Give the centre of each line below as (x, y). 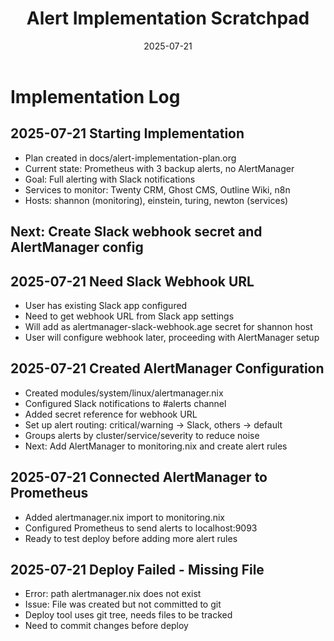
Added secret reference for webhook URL (111, 414)
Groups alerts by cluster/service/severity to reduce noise (142, 435)
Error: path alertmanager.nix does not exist (113, 594)
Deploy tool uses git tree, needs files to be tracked (128, 615)
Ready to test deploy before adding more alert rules (131, 538)
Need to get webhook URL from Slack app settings (129, 316)
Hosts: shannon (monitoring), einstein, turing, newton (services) (156, 200)
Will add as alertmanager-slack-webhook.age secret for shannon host (168, 326)
